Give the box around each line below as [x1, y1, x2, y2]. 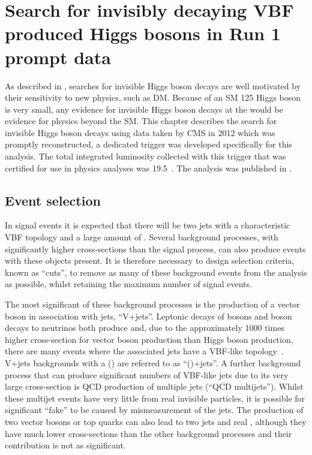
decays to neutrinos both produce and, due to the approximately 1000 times [5, 321, 284, 334]
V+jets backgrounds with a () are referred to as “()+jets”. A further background [5, 356, 301, 369]
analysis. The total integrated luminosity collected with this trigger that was [5, 150, 286, 162]
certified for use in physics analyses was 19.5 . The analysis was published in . [5, 161, 292, 174]
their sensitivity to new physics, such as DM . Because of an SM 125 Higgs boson [5, 91, 301, 104]
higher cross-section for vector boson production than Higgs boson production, [5, 333, 293, 345]
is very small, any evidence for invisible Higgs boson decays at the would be [5, 103, 283, 115]
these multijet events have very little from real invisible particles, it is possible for [5, 391, 305, 404]
